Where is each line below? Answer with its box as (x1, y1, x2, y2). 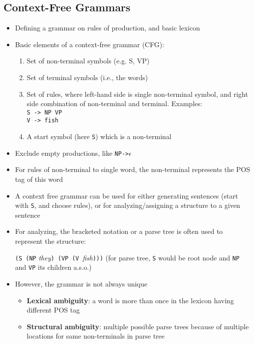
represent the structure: (15, 236, 86, 246)
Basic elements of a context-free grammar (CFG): (15, 39, 165, 49)
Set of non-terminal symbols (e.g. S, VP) (27, 56, 150, 66)
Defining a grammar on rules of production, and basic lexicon (15, 23, 200, 33)
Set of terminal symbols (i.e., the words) (27, 72, 148, 82)
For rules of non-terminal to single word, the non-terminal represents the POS (15, 164, 250, 174)
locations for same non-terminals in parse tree (27, 331, 165, 341)
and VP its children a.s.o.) (15, 262, 92, 272)
